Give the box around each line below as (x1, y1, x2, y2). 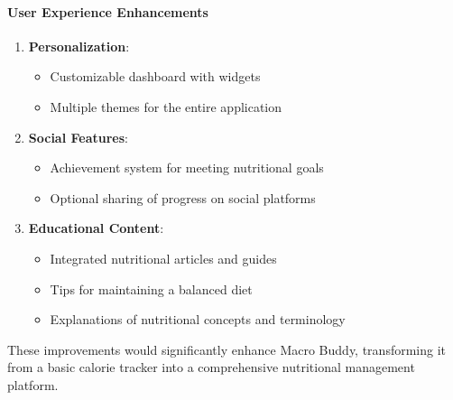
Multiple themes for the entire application (50, 97, 282, 116)
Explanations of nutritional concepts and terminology (50, 310, 346, 329)
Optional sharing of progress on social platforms (50, 188, 316, 207)
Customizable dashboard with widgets (50, 67, 261, 86)
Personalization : (28, 36, 130, 55)
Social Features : (28, 127, 128, 146)
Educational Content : (28, 219, 164, 237)
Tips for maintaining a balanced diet (50, 279, 253, 298)
